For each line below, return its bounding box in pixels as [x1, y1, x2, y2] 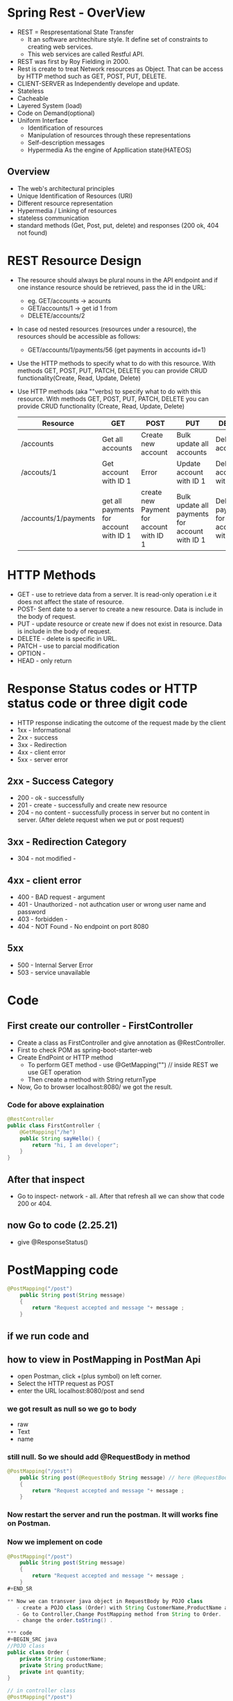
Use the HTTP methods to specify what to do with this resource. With [17, 359, 216, 367]
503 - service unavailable [17, 968, 90, 976]
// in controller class [7, 1687, 76, 1694]
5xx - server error [17, 755, 69, 764]
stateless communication [17, 214, 89, 222]
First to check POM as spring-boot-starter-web [17, 1045, 153, 1054]
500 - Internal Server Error [17, 961, 94, 969]
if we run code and [7, 1330, 89, 1342]
